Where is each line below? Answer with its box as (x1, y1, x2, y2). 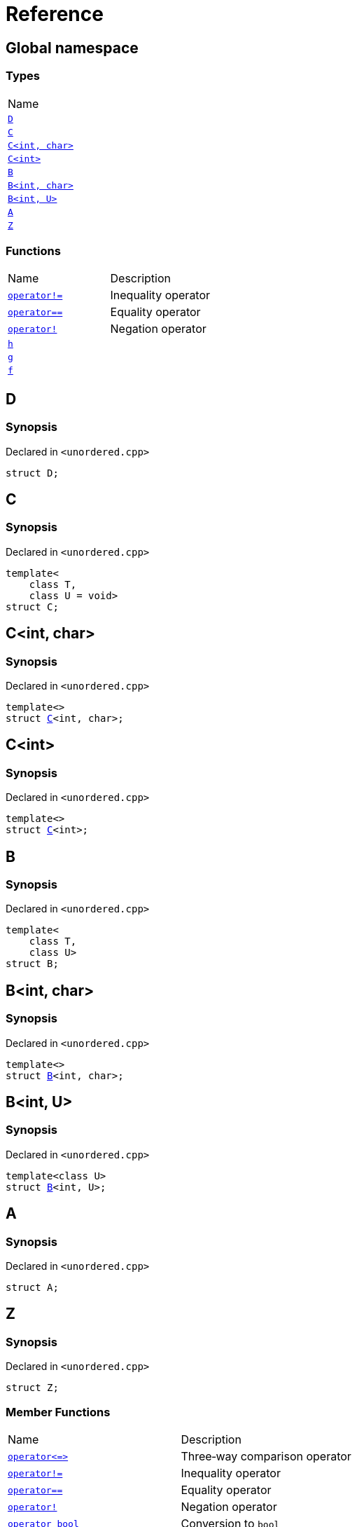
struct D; (6, 467, 59, 479)
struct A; (6, 1282, 59, 1294)
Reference (6, 2, 104, 26)
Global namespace (6, 39, 139, 57)
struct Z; (6, 1382, 59, 1394)
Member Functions (6, 1404, 111, 1419)
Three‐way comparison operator (181, 1449, 351, 1464)
